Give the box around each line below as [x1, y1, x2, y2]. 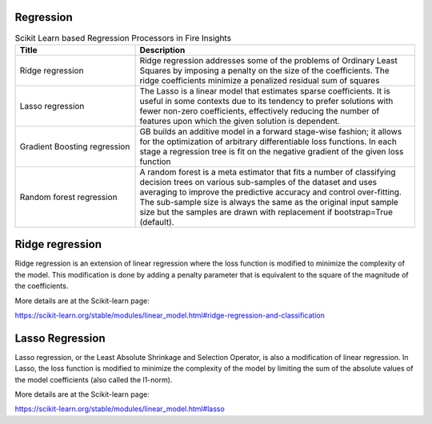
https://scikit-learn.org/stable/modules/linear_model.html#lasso [14, 404, 226, 414]
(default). [139, 216, 175, 227]
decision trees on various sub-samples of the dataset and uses [139, 176, 378, 187]
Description [139, 44, 186, 55]
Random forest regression [19, 191, 118, 202]
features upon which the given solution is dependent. [139, 115, 340, 126]
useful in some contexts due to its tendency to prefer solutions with [139, 95, 394, 106]
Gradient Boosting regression [19, 141, 130, 152]
